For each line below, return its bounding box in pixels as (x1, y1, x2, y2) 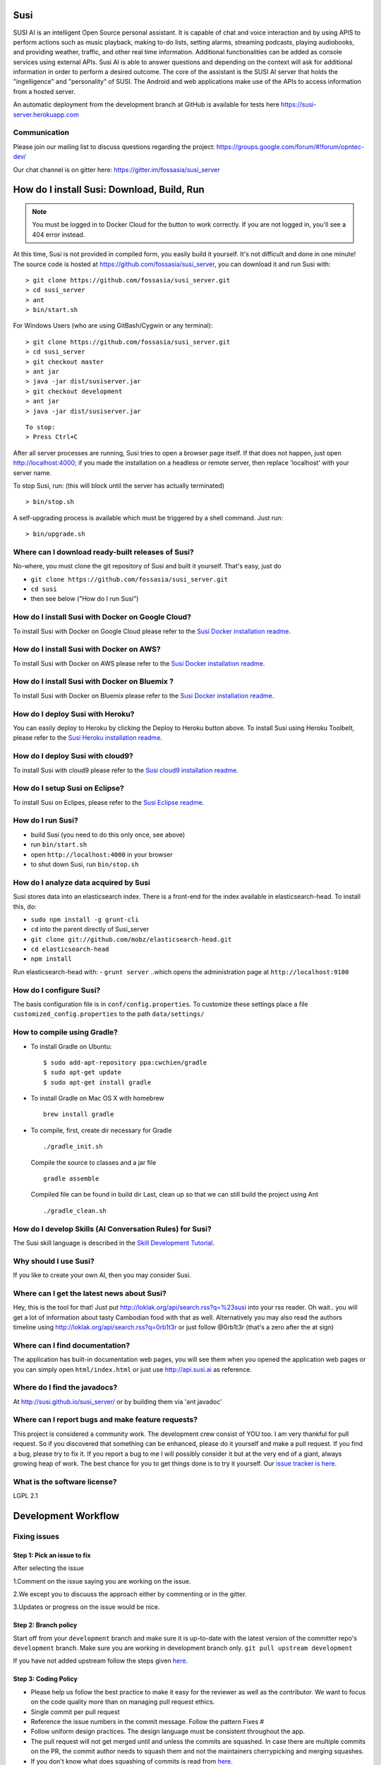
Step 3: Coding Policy (13, 1675, 78, 1683)
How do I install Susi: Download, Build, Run (13, 184, 205, 196)
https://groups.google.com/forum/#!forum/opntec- (216, 142, 365, 151)
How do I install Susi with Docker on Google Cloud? (13, 612, 192, 622)
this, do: (13, 902, 37, 911)
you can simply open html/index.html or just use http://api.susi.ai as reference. (13, 1365, 252, 1373)
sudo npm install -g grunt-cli (30, 915, 139, 923)
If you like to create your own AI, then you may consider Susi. (13, 1271, 192, 1279)
